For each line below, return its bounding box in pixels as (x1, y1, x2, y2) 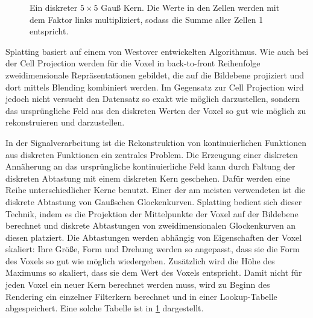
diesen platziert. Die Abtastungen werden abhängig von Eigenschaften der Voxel (5, 231, 302, 243)
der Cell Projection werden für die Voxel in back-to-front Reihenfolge (5, 57, 261, 69)
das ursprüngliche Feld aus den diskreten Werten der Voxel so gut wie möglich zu (5, 104, 306, 116)
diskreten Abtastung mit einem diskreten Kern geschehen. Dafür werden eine (5, 171, 290, 184)
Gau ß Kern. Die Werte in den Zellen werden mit (101, 1, 280, 13)
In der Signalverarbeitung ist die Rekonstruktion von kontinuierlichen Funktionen (5, 136, 306, 148)
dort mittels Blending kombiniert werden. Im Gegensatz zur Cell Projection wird (5, 80, 304, 93)
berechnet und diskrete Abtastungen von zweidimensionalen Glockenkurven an (5, 219, 296, 232)
